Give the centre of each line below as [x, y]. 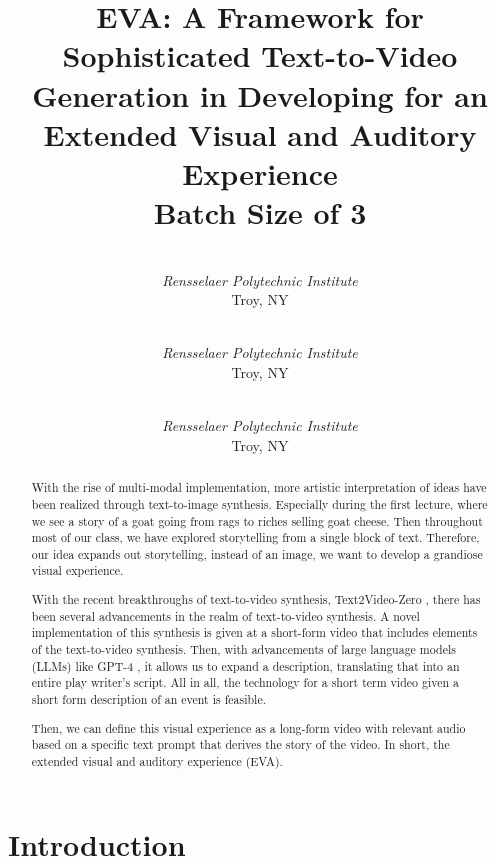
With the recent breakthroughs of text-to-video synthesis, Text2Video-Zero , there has [256, 599]
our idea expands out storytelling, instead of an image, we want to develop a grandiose [257, 553]
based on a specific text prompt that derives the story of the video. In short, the [240, 744]
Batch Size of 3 [260, 212]
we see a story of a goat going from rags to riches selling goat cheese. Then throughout [257, 520]
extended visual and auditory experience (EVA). [157, 760]
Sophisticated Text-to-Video [260, 55]
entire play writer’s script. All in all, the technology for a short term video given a [245, 682]
